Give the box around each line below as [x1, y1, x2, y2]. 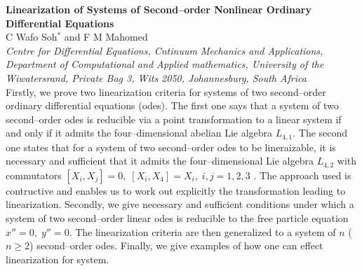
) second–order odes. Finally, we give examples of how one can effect [29, 238, 323, 253]
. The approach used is [253, 167, 351, 182]
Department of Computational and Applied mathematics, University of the [6, 57, 324, 71]
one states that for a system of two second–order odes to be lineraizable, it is [6, 139, 336, 154]
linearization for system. [6, 251, 109, 266]
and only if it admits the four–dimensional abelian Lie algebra [6, 125, 273, 140]
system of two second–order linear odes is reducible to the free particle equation [6, 211, 349, 225]
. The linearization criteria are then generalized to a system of [69, 224, 336, 239]
